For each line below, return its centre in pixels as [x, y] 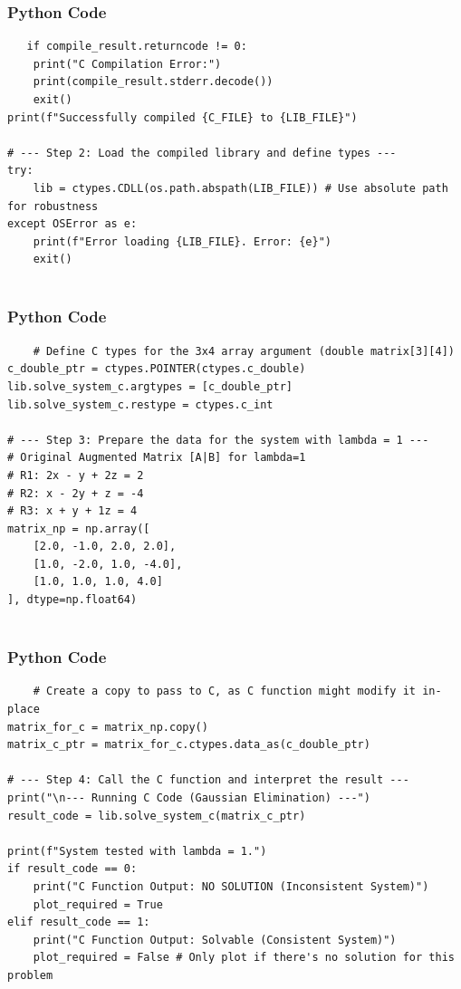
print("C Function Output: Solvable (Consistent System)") [215, 940]
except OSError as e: [72, 224]
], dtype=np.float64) [72, 600]
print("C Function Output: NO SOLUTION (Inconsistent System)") [231, 887]
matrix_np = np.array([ [79, 528]
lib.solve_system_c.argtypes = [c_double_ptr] [150, 386]
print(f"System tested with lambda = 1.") [137, 851]
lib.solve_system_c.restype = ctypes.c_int [140, 404]
